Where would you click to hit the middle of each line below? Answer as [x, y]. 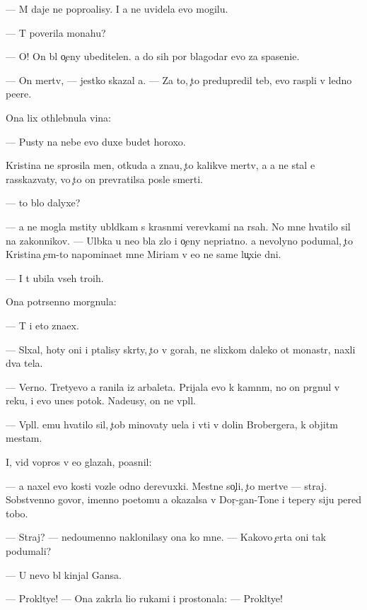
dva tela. [24, 363]
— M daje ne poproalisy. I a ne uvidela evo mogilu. [117, 8]
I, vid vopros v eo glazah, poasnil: [79, 462]
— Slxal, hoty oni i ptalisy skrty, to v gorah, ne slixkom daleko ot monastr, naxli [181, 349]
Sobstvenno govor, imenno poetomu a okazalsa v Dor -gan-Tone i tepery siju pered [184, 499]
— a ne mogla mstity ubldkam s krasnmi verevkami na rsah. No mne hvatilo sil [178, 226]
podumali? [29, 551]
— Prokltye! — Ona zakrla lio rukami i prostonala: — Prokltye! [144, 598]
